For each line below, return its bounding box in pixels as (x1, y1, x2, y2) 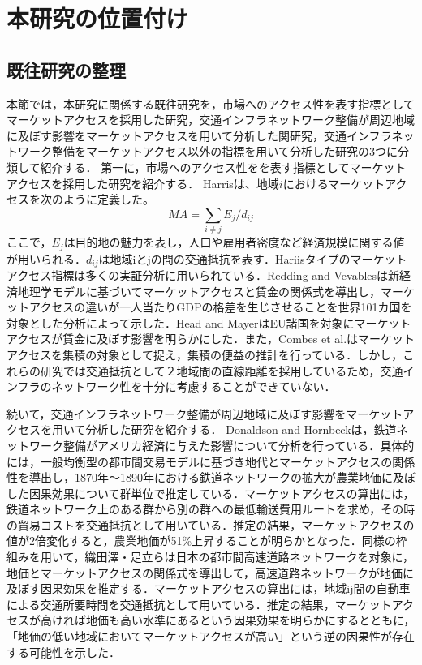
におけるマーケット (282, 174, 385, 191)
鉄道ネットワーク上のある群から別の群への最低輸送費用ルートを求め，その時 (6, 500, 416, 517)
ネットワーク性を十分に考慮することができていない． (51, 378, 336, 395)
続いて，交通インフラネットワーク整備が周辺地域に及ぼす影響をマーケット (6, 405, 403, 422)
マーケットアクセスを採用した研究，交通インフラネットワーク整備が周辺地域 (6, 111, 415, 128)
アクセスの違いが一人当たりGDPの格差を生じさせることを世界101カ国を (28, 298, 412, 315)
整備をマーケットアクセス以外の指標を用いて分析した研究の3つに (51, 143, 398, 160)
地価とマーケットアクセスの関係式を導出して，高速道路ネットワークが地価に (6, 564, 414, 581)
